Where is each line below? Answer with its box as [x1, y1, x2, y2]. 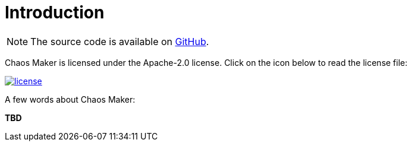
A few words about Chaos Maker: [5, 94, 136, 104]
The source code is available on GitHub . [30, 35, 209, 47]
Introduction [5, 2, 105, 23]
